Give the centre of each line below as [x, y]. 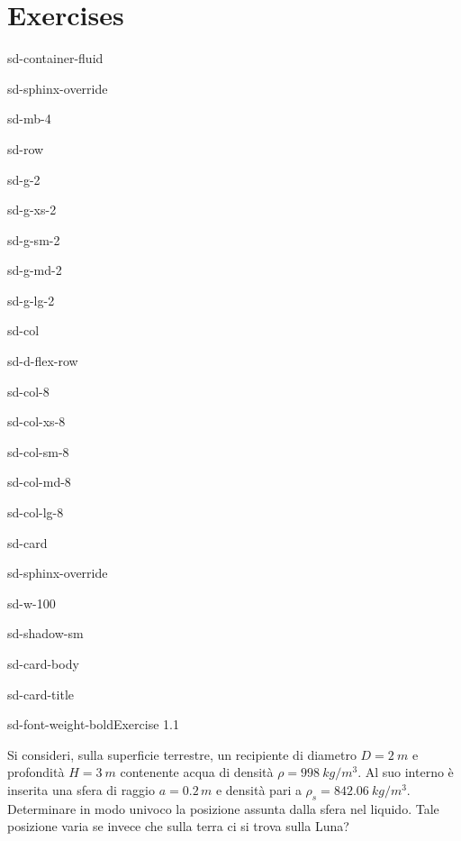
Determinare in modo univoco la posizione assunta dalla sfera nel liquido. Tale [223, 808]
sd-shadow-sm [45, 633]
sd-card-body [43, 663]
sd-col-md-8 [39, 482]
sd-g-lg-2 [31, 300]
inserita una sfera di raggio [81, 789]
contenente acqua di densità [197, 772]
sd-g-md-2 [35, 270]
